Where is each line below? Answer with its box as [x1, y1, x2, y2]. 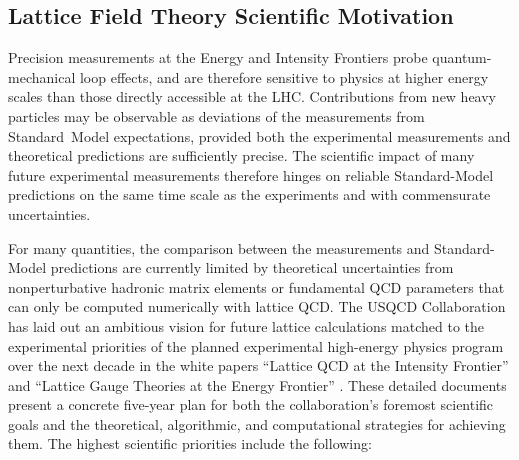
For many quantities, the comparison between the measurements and [8, 237, 430, 258]
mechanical [8, 66, 76, 87]
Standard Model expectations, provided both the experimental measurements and [8, 125, 511, 146]
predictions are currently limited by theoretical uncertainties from [50, 257, 454, 278]
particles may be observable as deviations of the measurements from [8, 105, 425, 126]
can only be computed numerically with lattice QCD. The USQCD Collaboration [8, 296, 506, 317]
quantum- [432, 47, 492, 68]
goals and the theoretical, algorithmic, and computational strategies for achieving [8, 413, 506, 434]
